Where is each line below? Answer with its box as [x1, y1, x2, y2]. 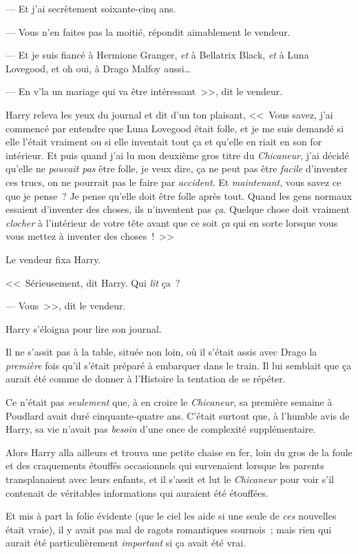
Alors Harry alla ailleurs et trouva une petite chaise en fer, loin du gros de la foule [6, 444, 352, 459]
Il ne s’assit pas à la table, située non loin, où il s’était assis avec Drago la [6, 345, 317, 359]
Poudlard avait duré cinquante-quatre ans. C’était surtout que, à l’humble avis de [6, 408, 350, 422]
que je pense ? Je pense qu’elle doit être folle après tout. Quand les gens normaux [6, 188, 352, 203]
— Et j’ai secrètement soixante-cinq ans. [6, 1, 176, 15]
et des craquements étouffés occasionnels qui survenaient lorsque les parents [6, 458, 324, 473]
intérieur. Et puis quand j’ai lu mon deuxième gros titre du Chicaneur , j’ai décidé [6, 147, 349, 162]
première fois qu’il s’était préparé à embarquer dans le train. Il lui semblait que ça [6, 358, 352, 372]
